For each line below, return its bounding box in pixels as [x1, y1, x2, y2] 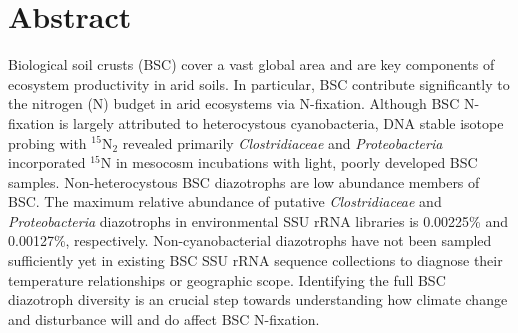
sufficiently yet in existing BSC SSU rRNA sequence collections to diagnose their [8, 250, 503, 271]
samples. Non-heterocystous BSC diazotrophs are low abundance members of [8, 171, 480, 192]
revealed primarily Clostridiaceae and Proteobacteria [122, 132, 443, 153]
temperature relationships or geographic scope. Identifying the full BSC [8, 269, 446, 290]
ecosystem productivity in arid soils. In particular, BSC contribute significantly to [8, 73, 510, 94]
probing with [8, 132, 87, 153]
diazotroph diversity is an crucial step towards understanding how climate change [8, 289, 508, 310]
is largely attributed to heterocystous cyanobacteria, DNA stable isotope [58, 112, 504, 133]
